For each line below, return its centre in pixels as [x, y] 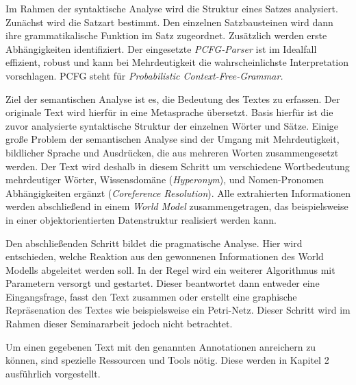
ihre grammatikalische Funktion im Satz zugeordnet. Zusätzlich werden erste [166, 35]
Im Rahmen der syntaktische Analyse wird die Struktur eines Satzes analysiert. [172, 8]
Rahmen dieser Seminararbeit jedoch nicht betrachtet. [119, 324]
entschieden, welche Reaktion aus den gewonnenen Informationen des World [165, 256]
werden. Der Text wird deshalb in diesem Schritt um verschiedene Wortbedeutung [178, 166]
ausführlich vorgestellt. [53, 373]
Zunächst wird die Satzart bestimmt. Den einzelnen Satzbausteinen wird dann [169, 22]
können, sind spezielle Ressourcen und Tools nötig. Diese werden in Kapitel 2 [167, 360]
